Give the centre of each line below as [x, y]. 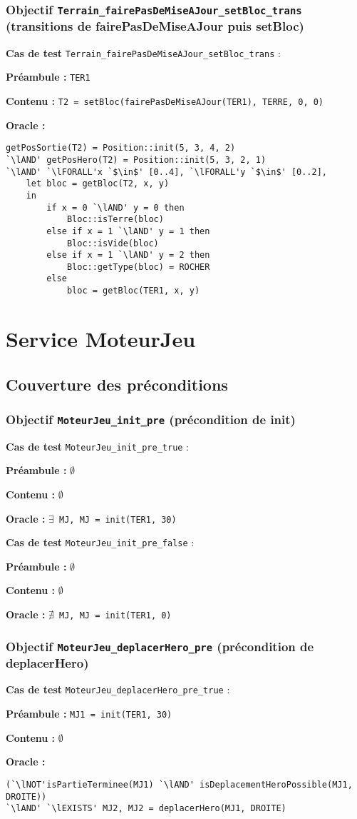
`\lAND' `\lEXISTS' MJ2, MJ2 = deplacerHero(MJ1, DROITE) [146, 809]
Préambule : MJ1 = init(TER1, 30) [89, 714]
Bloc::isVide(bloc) [113, 243]
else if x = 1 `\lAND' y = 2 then [128, 255]
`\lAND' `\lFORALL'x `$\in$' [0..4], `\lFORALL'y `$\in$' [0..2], [167, 172]
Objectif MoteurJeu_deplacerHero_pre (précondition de [160, 646]
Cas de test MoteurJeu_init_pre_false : [100, 542]
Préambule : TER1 [48, 77]
